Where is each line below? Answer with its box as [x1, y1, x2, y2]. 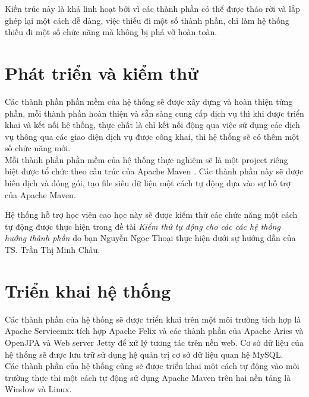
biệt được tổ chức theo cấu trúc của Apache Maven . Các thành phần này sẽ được [5, 165, 304, 177]
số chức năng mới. [5, 142, 71, 154]
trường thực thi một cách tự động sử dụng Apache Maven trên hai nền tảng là [5, 371, 291, 383]
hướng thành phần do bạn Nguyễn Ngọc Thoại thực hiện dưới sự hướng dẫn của [5, 232, 296, 244]
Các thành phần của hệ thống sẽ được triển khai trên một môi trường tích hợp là [5, 312, 301, 325]
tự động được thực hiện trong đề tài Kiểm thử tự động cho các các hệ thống [5, 220, 280, 232]
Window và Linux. [5, 383, 72, 395]
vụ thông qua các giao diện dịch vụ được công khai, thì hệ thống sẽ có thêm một [5, 130, 299, 142]
